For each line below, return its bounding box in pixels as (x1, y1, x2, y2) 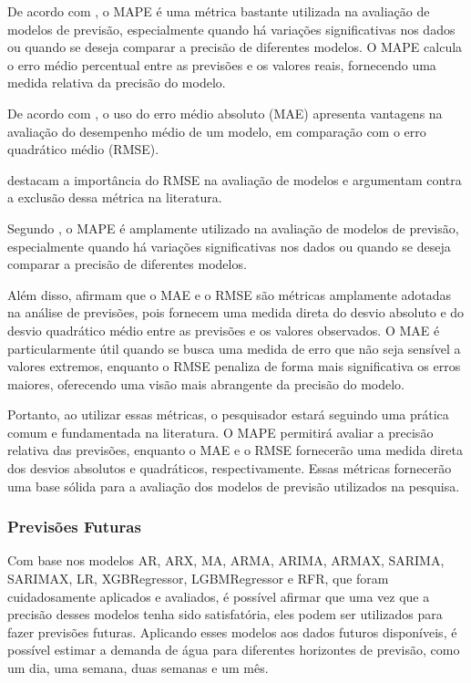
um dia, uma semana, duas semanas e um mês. (7, 658, 269, 678)
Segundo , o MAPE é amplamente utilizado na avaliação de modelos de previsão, (7, 218, 459, 237)
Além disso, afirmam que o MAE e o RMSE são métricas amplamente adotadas (7, 285, 452, 304)
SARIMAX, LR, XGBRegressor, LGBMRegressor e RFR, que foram (7, 569, 389, 588)
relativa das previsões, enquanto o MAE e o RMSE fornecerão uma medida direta (7, 440, 463, 460)
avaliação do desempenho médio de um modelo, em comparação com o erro (7, 121, 426, 140)
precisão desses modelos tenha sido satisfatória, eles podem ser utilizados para (7, 605, 443, 624)
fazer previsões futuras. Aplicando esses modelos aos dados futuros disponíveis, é (7, 622, 457, 641)
